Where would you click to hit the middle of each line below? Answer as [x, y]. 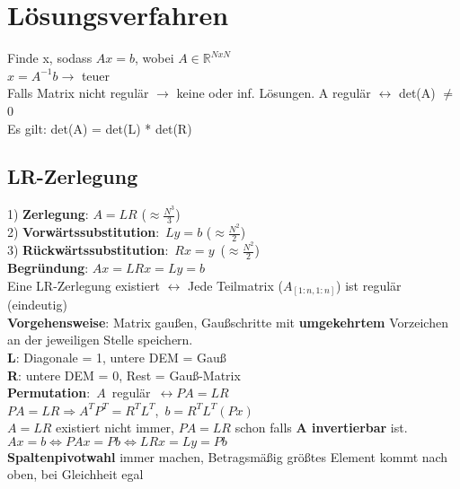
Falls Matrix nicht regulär [78, 93]
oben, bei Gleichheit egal [75, 474]
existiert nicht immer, [115, 428]
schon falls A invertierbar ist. [321, 428]
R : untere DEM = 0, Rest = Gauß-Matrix [124, 375]
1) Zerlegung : [48, 214]
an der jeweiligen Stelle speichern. [100, 340]
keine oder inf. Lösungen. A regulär [274, 93]
